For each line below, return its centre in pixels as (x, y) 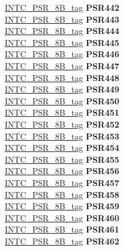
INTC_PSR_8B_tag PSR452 (62, 124)
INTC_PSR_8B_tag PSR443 (62, 19)
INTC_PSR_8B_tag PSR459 (62, 206)
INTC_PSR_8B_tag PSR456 (62, 171)
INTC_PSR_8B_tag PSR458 (62, 194)
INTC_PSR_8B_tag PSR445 (62, 42)
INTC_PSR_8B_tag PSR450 (62, 100)
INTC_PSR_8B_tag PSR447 (62, 65)
